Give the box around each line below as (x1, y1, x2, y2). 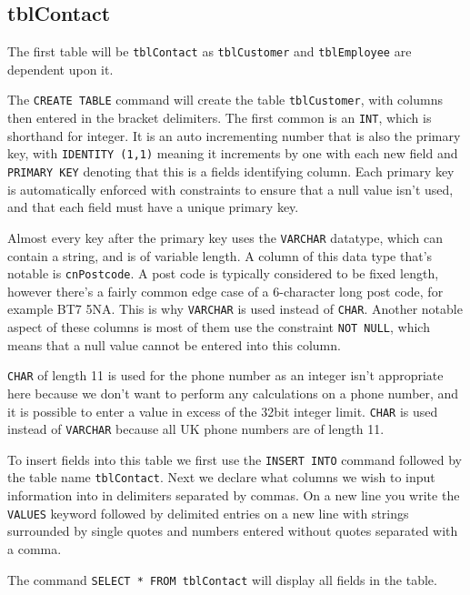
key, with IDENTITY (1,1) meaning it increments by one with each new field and (7, 144, 458, 163)
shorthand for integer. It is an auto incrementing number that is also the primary (7, 126, 461, 145)
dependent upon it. (7, 59, 114, 78)
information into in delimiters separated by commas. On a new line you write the (7, 486, 460, 505)
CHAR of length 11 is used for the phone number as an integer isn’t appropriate (7, 366, 444, 385)
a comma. (7, 539, 62, 558)
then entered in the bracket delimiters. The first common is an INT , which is (7, 108, 432, 127)
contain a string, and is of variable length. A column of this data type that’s (7, 246, 433, 265)
